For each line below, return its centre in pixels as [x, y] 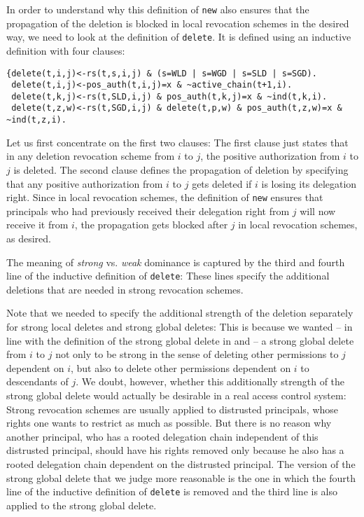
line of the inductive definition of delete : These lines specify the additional [168, 276]
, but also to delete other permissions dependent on [181, 367]
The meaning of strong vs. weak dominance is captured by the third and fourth [176, 262]
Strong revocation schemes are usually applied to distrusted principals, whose [173, 409]
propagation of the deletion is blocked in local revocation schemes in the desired [178, 23]
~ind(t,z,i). [36, 120]
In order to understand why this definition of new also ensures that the [158, 9]
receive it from [37, 225]
